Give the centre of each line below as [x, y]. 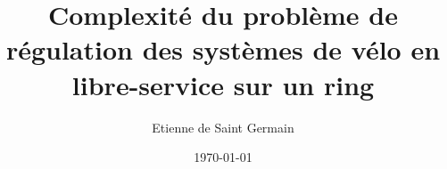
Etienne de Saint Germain [223, 127]
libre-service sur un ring [223, 84]
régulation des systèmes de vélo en [223, 49]
